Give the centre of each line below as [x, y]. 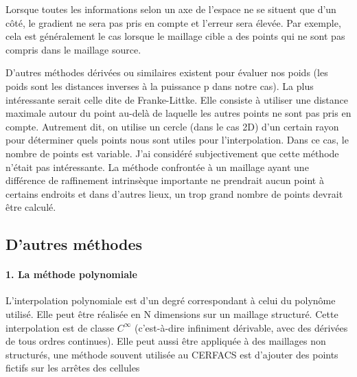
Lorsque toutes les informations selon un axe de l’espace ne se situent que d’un [171, 9]
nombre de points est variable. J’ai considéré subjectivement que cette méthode [172, 153]
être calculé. [31, 207]
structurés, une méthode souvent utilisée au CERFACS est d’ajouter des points [172, 354]
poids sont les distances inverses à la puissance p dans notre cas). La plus [160, 85]
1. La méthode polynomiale [71, 274]
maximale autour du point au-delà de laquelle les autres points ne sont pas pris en [178, 113]
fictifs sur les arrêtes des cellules [73, 368]
